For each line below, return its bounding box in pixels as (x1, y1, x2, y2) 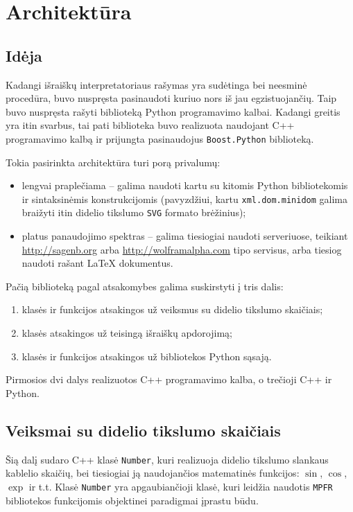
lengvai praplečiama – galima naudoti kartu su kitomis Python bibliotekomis (21, 178, 348, 193)
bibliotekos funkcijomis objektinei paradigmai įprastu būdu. (6, 493, 259, 507)
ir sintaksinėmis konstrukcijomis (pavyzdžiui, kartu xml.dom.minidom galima (21, 191, 347, 206)
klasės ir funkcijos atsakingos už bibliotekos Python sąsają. (21, 348, 272, 363)
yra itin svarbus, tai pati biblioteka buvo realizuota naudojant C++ (6, 118, 295, 132)
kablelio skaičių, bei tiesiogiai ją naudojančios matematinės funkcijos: (6, 466, 300, 480)
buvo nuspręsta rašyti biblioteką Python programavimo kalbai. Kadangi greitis (6, 104, 341, 118)
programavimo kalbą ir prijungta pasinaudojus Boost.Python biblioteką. (6, 131, 314, 145)
